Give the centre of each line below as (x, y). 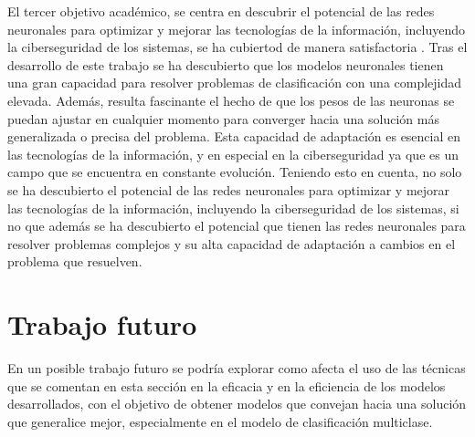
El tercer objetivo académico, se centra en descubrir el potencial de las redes (221, 11)
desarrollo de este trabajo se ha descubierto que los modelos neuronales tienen (226, 64)
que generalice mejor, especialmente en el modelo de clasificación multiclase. (220, 421)
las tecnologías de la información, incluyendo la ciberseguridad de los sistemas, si (233, 208)
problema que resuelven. (75, 261)
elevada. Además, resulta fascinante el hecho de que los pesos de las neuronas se (231, 100)
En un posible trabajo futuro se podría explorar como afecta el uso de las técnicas (237, 368)
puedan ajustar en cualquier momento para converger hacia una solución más (223, 118)
